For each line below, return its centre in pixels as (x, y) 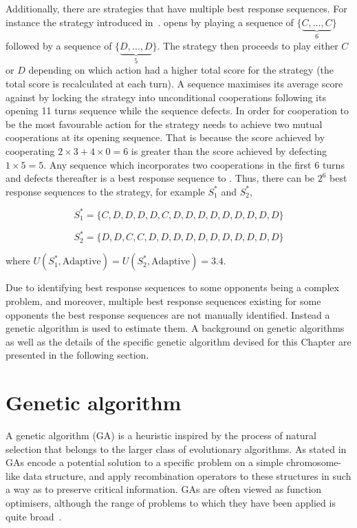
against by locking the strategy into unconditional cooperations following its (166, 97)
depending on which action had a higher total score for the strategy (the (181, 70)
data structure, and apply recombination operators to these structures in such (187, 475)
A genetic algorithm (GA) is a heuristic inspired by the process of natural (161, 435)
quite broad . (34, 516)
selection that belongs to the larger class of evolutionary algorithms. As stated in (176, 448)
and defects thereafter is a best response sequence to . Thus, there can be (160, 178)
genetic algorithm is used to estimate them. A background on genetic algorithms (175, 328)
